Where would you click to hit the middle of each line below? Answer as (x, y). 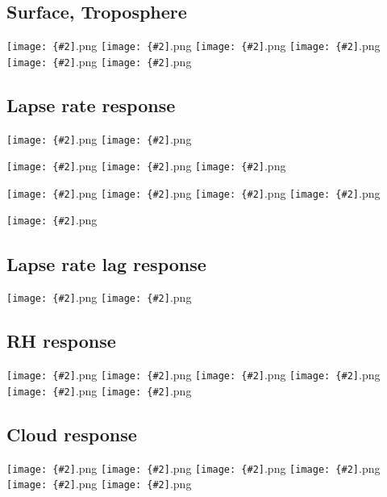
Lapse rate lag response (106, 263)
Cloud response (72, 434)
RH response (61, 341)
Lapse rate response (91, 104)
